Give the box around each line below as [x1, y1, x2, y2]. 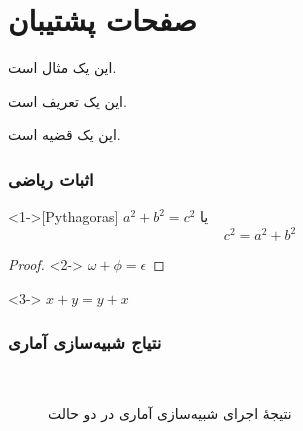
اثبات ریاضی [8, 166, 94, 191]
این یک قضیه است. [8, 124, 121, 145]
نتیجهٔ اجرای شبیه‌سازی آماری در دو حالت [48, 403, 292, 424]
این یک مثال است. [8, 57, 117, 78]
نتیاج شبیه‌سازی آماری [8, 330, 162, 355]
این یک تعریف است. [8, 90, 127, 111]
